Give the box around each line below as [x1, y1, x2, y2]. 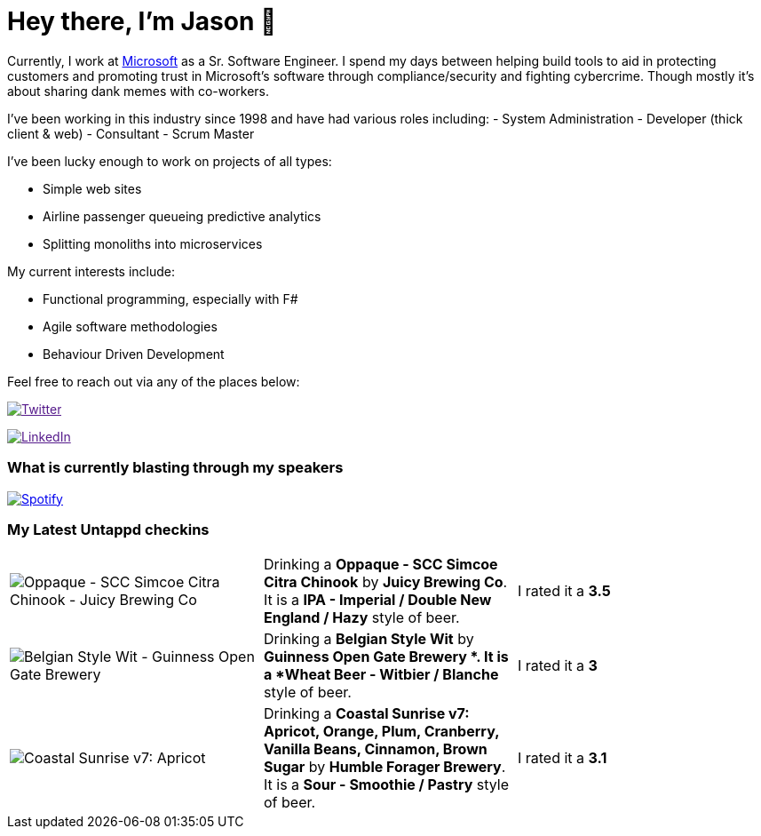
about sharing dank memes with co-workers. [7, 83, 270, 99]
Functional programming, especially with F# [43, 291, 298, 307]
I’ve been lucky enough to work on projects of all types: [7, 153, 332, 169]
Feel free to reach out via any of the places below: [7, 373, 300, 389]
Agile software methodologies [43, 318, 218, 334]
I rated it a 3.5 [517, 582, 611, 601]
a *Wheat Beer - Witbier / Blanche [263, 665, 499, 684]
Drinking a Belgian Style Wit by [263, 630, 474, 649]
